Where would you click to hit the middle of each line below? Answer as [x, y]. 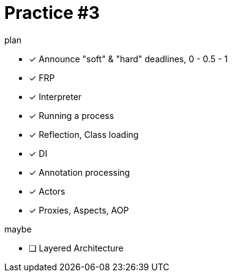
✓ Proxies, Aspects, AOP [79, 210]
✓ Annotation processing [80, 172]
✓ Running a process [72, 115]
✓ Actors [47, 191]
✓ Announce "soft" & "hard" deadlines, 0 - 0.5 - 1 [128, 59]
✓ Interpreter [55, 96]
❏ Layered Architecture [76, 248]
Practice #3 [52, 13]
